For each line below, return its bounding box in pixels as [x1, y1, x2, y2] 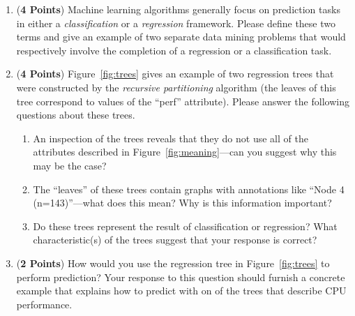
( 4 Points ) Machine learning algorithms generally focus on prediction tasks [16, 2, 340, 16]
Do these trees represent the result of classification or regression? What [33, 218, 338, 233]
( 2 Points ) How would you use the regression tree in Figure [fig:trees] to [16, 255, 330, 270]
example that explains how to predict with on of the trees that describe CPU [16, 283, 347, 298]
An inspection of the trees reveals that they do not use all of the [33, 130, 308, 145]
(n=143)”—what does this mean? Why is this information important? [33, 195, 332, 210]
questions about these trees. [16, 107, 135, 122]
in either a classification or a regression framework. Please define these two [16, 15, 335, 30]
